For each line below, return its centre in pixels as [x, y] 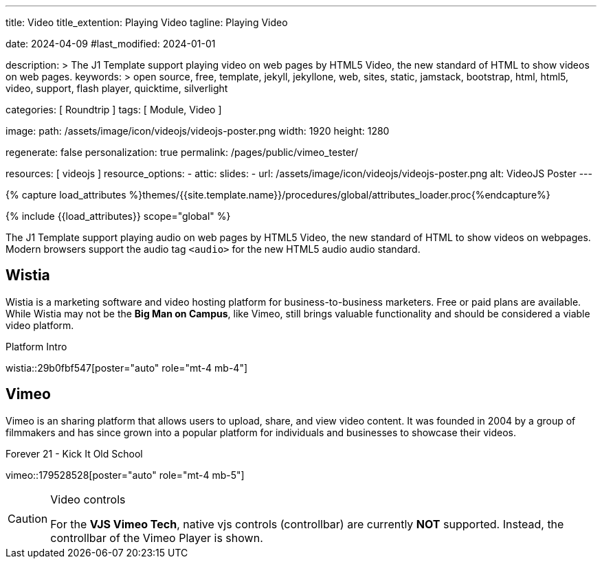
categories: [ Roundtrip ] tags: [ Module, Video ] [114, 110]
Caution [28, 518]
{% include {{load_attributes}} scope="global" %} [118, 216]
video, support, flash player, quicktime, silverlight [117, 88]
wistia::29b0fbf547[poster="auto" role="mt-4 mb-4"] [127, 368]
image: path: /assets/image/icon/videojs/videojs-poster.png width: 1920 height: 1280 [198, 131]
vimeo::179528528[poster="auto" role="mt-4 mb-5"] [125, 475]
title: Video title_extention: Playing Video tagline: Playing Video [147, 22]
